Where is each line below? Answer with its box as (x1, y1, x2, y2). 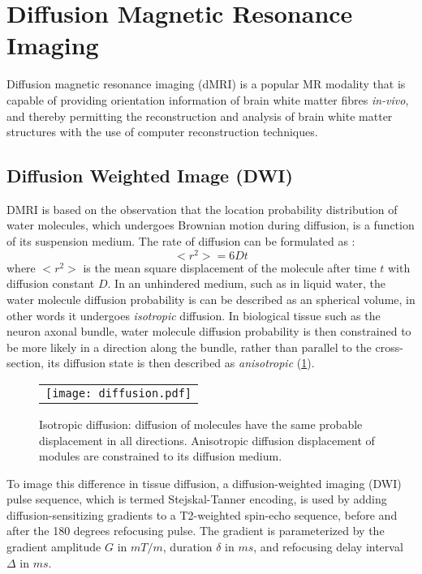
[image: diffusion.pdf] (45, 386, 192, 400)
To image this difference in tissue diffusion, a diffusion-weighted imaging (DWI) (6, 474, 402, 491)
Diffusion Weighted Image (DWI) (6, 163, 293, 188)
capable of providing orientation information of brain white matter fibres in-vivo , (6, 91, 409, 108)
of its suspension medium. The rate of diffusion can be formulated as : (6, 233, 355, 250)
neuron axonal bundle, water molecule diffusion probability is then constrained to (6, 323, 411, 340)
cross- (375, 338, 403, 355)
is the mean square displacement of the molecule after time (83, 259, 377, 276)
